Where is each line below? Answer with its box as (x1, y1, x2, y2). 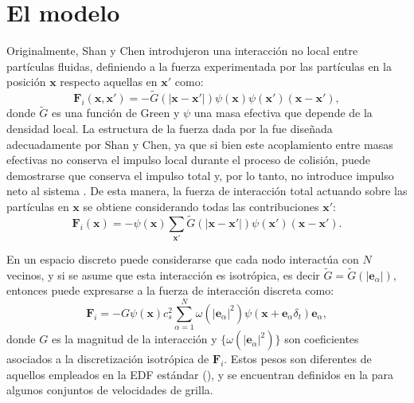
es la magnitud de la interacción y (51, 331, 217, 347)
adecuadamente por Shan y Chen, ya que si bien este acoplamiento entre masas (6, 135, 393, 152)
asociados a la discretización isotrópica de (6, 350, 209, 367)
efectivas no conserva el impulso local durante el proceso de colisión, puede (6, 151, 371, 168)
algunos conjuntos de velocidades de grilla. (6, 381, 213, 398)
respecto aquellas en (60, 73, 158, 90)
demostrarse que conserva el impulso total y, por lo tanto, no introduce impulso (6, 166, 394, 183)
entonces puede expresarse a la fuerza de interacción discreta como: (6, 282, 334, 299)
